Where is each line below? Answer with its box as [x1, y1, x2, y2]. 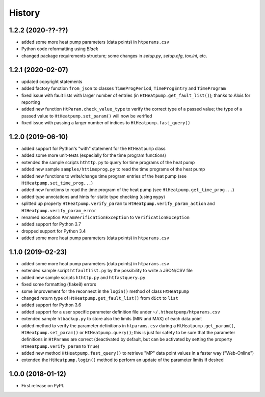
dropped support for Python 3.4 [21, 228, 86, 234]
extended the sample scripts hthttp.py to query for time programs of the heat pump [21, 159, 195, 165]
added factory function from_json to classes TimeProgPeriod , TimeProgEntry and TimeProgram [21, 85, 226, 91]
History [9, 7, 40, 18]
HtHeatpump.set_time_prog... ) [21, 180, 93, 186]
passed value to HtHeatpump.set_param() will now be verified [21, 113, 152, 119]
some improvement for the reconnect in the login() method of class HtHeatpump [21, 288, 189, 294]
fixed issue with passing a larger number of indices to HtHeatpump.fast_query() [21, 120, 191, 126]
